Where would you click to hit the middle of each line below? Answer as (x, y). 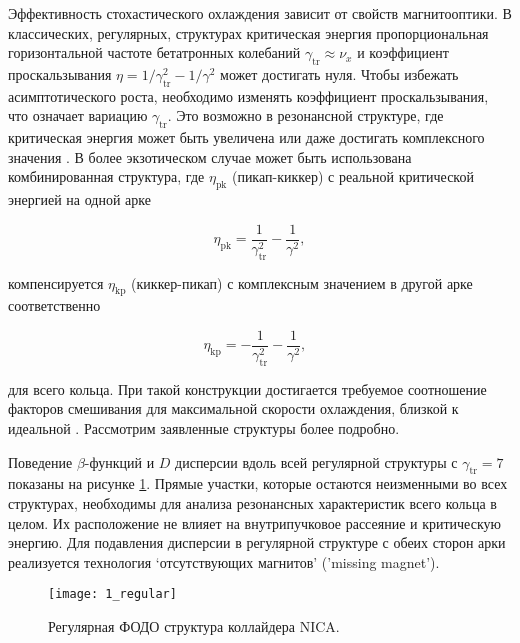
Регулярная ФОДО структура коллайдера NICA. (194, 626)
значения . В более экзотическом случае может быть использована (210, 156)
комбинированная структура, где (106, 176)
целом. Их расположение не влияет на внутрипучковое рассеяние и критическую (254, 522)
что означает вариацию (78, 115)
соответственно (54, 305)
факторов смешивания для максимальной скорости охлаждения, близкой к (233, 408)
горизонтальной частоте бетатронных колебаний (154, 52)
